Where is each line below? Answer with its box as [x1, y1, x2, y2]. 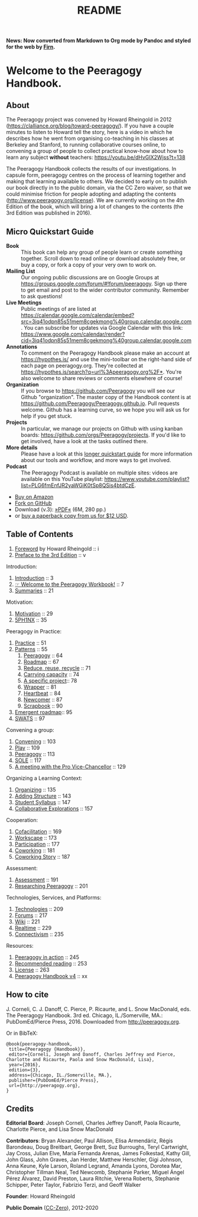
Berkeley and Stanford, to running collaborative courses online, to [6, 141, 166, 148]
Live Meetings [6, 299, 42, 306]
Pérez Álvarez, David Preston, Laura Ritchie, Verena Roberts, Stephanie [6, 1175, 180, 1182]
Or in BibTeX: [6, 1030, 38, 1037]
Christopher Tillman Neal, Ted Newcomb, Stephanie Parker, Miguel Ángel [6, 1169, 184, 1176]
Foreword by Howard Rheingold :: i [14, 545, 99, 552]
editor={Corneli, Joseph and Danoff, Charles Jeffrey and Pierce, [8, 1051, 176, 1057]
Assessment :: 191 [14, 876, 59, 883]
